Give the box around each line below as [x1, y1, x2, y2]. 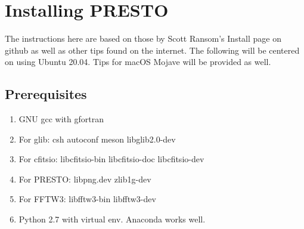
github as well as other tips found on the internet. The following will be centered [5, 44, 300, 56]
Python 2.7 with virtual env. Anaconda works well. [18, 213, 206, 225]
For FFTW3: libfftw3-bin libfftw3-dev [18, 193, 156, 205]
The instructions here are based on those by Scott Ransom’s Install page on [5, 32, 281, 45]
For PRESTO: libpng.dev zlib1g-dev [18, 172, 151, 185]
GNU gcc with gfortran [18, 113, 104, 125]
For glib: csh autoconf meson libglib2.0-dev [18, 132, 176, 145]
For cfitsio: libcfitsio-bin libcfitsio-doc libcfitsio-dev [18, 153, 204, 165]
